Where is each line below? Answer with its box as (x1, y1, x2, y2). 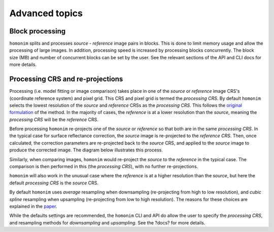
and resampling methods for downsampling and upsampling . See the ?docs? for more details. (9, 219, 205, 225)
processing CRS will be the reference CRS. (9, 117, 99, 123)
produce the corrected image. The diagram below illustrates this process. (9, 147, 163, 153)
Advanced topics (9, 8, 83, 19)
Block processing (9, 27, 66, 35)
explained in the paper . (9, 203, 57, 209)
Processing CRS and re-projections (9, 75, 123, 84)
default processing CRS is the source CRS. (9, 180, 99, 186)
